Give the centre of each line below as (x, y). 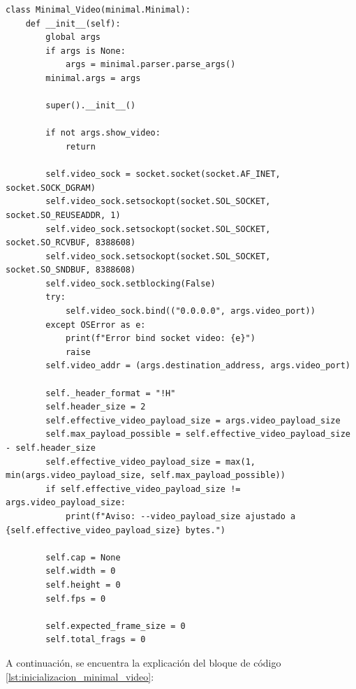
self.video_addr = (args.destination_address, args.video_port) (198, 366)
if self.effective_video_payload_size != (143, 489)
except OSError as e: (96, 325)
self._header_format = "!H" (111, 393)
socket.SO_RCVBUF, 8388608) (71, 243)
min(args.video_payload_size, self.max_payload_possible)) (146, 476)
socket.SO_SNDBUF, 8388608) (71, 270)
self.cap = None (83, 557)
